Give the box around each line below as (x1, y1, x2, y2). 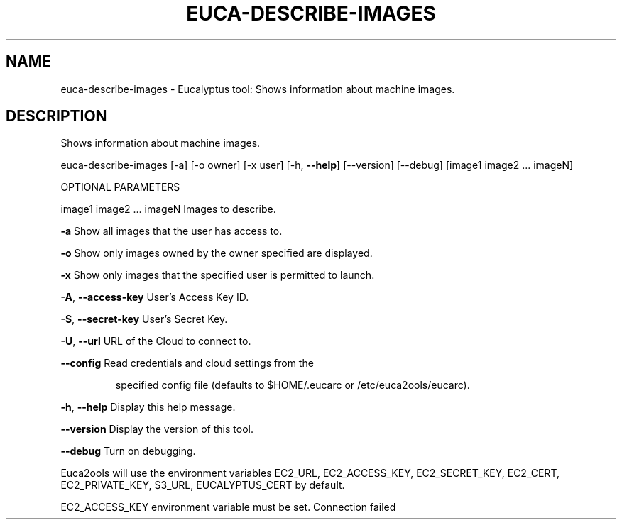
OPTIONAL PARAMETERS (60, 181, 180, 194)
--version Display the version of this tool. (60, 423, 253, 436)
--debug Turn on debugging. (60, 445, 196, 458)
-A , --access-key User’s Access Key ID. (60, 291, 249, 304)
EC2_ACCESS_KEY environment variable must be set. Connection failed (60, 501, 396, 514)
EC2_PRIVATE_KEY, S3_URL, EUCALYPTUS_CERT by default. (60, 479, 345, 492)
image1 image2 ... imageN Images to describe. (60, 203, 276, 216)
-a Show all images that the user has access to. (60, 225, 283, 238)
